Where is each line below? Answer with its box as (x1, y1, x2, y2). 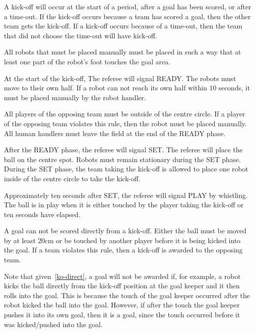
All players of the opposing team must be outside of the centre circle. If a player (4, 109, 245, 119)
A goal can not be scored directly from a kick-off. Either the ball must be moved (4, 225, 247, 236)
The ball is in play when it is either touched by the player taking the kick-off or (4, 199, 244, 210)
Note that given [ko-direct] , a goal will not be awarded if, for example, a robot (4, 271, 241, 281)
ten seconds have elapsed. (4, 209, 81, 219)
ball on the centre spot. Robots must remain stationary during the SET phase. (4, 154, 241, 164)
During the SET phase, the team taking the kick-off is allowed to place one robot (4, 164, 249, 174)
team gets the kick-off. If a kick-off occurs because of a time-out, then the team (4, 21, 243, 31)
